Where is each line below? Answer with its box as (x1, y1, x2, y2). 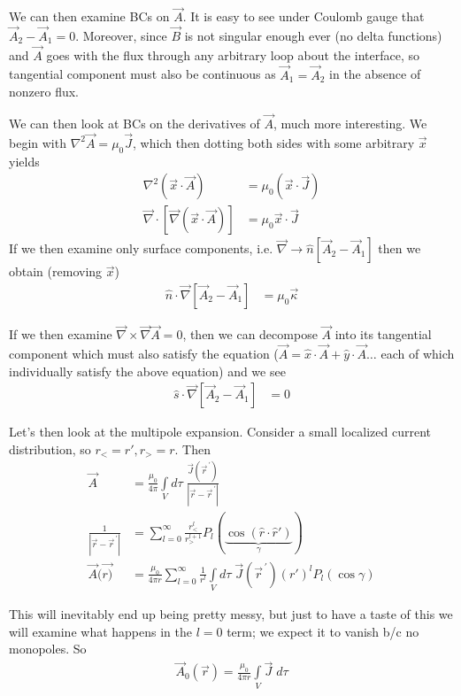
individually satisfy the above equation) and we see (9, 361, 286, 380)
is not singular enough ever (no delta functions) (184, 27, 442, 45)
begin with (9, 133, 66, 151)
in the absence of (329, 65, 421, 83)
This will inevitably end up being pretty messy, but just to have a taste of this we (9, 605, 453, 623)
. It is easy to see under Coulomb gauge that (182, 7, 425, 26)
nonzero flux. (9, 82, 80, 101)
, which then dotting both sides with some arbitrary (133, 133, 415, 151)
